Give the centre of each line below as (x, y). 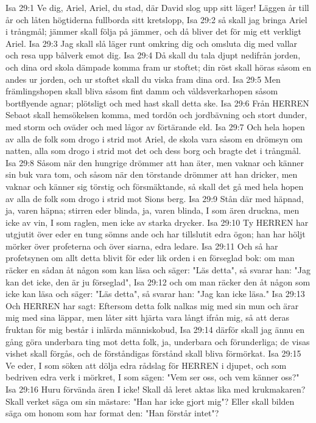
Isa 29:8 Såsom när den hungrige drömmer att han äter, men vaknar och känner (155, 162)
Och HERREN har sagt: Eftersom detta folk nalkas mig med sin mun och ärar (152, 305)
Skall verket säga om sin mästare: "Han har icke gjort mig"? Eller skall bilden (150, 401)
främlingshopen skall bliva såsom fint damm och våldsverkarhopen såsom (142, 91)
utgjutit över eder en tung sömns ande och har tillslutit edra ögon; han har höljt (156, 234)
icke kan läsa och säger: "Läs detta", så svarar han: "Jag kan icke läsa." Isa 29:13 (155, 294)
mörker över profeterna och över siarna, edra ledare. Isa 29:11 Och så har (142, 246)
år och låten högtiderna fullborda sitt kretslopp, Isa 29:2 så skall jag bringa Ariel (156, 19)
